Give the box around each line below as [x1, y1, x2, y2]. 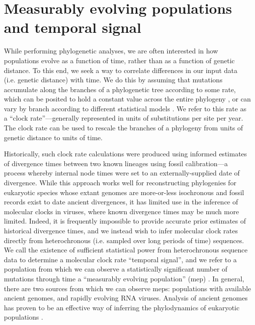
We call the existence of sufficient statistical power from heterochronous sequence [4, 245, 248, 255]
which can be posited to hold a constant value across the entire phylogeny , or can [4, 94, 251, 104]
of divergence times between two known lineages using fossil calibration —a [4, 158, 228, 168]
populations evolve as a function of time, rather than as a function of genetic [4, 55, 235, 65]
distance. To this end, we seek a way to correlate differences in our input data [4, 65, 238, 75]
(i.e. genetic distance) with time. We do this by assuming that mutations [4, 75, 223, 85]
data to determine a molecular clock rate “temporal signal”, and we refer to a [4, 254, 237, 264]
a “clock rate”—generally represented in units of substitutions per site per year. [4, 113, 243, 123]
